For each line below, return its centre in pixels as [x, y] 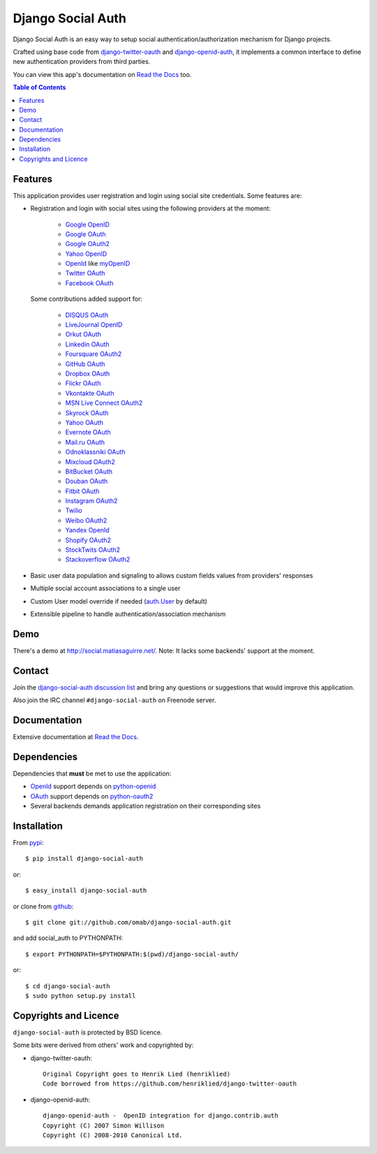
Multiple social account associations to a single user [105, 588]
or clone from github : [43, 906]
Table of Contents [39, 87]
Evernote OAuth [88, 432]
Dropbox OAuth [88, 373]
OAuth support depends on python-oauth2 [92, 796]
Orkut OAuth [83, 334]
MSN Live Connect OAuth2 [104, 403]
